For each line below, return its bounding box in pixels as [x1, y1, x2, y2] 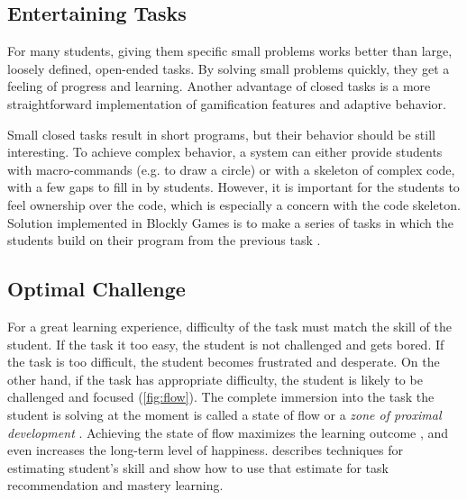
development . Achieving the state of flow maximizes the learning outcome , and [7, 423, 449, 441]
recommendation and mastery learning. [7, 476, 224, 495]
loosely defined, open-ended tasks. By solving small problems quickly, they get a [7, 59, 450, 77]
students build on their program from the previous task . [7, 231, 321, 250]
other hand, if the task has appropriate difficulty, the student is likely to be [7, 369, 423, 388]
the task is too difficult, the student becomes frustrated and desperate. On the [7, 352, 440, 371]
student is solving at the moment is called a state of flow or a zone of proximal [7, 405, 442, 423]
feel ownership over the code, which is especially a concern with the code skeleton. [7, 195, 461, 214]
